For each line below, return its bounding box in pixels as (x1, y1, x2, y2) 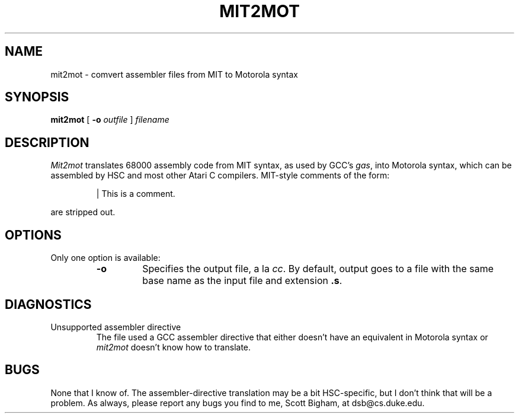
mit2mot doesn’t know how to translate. (96, 342, 251, 352)
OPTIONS (5, 227, 62, 242)
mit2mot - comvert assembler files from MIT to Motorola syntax (50, 69, 298, 79)
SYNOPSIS (5, 90, 69, 105)
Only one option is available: (50, 253, 161, 263)
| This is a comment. (96, 189, 175, 199)
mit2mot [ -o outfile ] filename (50, 114, 169, 125)
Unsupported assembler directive (50, 321, 181, 332)
